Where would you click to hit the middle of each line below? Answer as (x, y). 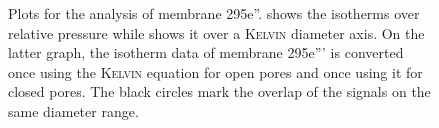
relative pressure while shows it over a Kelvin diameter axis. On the (216, 32)
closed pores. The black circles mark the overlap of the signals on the (219, 91)
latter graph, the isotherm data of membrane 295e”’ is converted (206, 52)
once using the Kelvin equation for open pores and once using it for (215, 71)
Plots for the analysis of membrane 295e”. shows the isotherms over (214, 13)
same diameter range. (73, 110)
